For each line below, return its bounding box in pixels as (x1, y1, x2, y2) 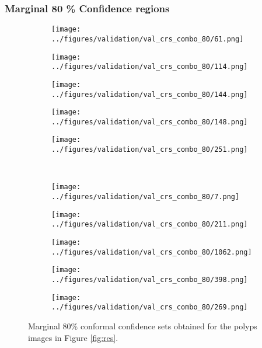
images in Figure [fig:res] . (28, 331, 118, 343)
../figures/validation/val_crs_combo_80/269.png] (51, 303, 248, 312)
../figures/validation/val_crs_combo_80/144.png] (51, 90, 248, 99)
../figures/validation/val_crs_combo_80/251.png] (51, 145, 248, 154)
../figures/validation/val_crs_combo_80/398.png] (51, 275, 248, 284)
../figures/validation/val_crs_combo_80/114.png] (51, 62, 248, 71)
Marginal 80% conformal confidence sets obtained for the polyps (28, 319, 257, 332)
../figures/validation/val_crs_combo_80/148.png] (51, 117, 248, 126)
